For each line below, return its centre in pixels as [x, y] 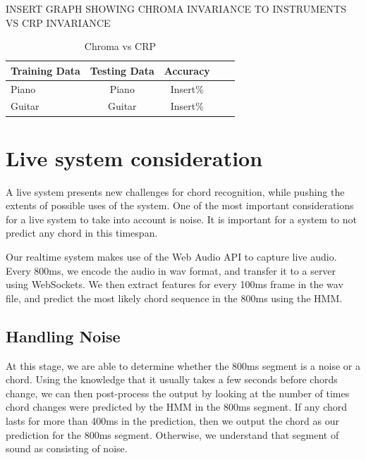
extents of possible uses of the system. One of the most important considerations [180, 205]
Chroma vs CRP [120, 46]
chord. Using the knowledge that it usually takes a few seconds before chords [172, 379]
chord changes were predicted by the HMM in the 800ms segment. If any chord [177, 407]
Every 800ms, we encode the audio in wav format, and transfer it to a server [171, 270]
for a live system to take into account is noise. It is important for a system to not [181, 219]
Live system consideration [134, 157]
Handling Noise [63, 336]
